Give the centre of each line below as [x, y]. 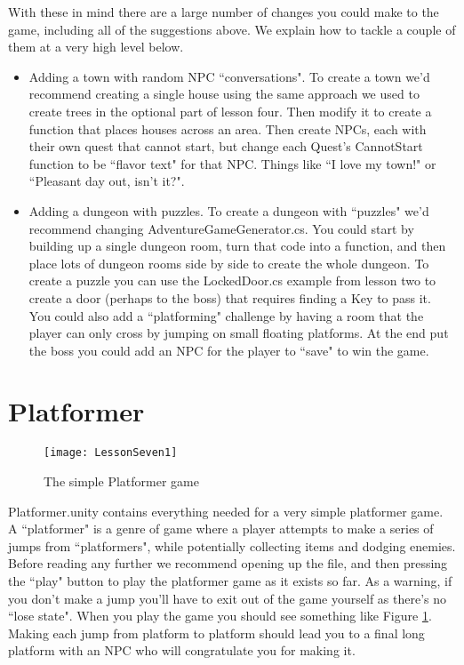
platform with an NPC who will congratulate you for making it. [182, 650]
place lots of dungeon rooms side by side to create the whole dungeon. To [229, 263]
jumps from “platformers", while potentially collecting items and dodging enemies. [232, 545]
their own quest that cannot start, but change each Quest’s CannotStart [226, 146]
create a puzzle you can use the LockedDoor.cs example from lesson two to [232, 280]
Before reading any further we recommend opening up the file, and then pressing [228, 563]
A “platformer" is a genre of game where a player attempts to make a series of [221, 529]
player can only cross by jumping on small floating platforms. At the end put [239, 333]
